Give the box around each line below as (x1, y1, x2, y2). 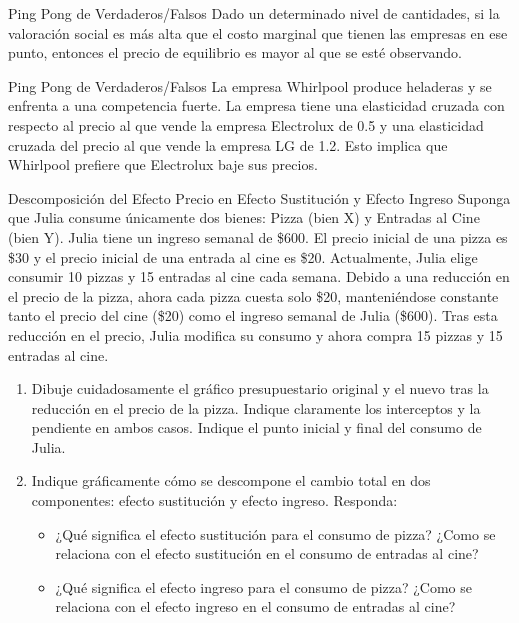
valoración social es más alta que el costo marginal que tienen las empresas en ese (8, 22, 508, 43)
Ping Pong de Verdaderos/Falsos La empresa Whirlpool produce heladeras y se (8, 75, 492, 96)
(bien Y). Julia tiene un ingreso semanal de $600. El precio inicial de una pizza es (8, 226, 508, 247)
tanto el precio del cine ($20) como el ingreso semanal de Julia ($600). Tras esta (8, 305, 498, 326)
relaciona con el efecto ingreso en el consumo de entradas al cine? (55, 596, 456, 617)
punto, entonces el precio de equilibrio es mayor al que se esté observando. (8, 42, 462, 63)
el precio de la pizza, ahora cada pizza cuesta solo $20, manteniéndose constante (8, 285, 499, 306)
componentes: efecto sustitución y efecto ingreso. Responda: (31, 490, 398, 511)
